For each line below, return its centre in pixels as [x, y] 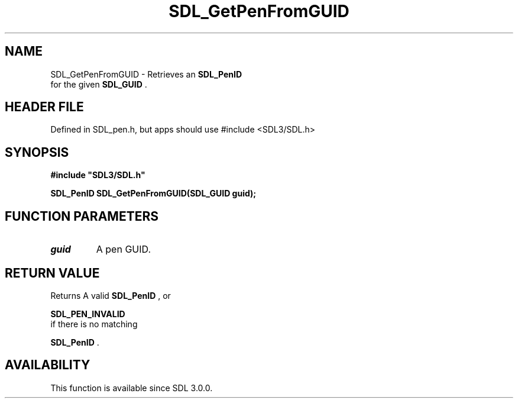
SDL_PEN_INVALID [88, 314]
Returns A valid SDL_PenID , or [111, 295]
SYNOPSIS [37, 152]
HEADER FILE [44, 107]
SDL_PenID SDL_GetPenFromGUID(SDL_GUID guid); [153, 194]
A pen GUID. [123, 249]
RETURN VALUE [52, 273]
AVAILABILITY [48, 365]
